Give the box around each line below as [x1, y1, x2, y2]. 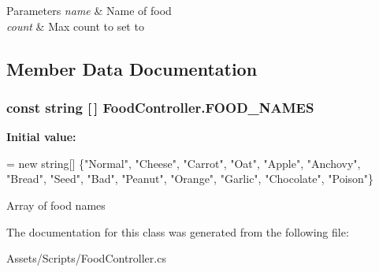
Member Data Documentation [6, 56, 258, 80]
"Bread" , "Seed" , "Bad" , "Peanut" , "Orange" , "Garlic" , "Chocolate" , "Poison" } [6, 170, 374, 187]
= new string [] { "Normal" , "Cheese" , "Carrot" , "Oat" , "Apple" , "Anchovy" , [6, 155, 361, 171]
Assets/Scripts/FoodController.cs [6, 250, 166, 266]
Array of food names [6, 196, 106, 213]
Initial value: [6, 129, 76, 145]
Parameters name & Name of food [6, 2, 172, 18]
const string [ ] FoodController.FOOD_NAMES [6, 97, 314, 117]
